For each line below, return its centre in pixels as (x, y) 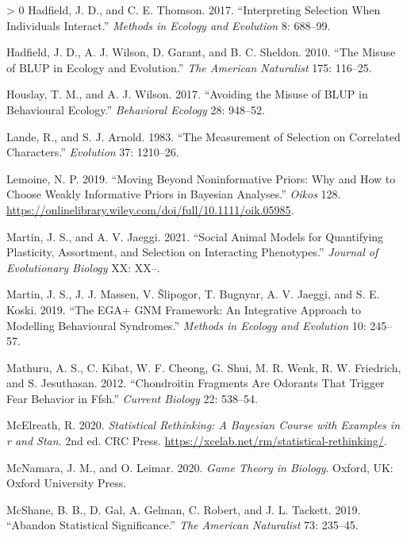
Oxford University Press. (67, 483)
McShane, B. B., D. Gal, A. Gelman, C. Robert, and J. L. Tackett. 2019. (184, 509)
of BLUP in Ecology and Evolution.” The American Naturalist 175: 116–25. (189, 67)
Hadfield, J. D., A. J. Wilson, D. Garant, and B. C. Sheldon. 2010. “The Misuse (201, 52)
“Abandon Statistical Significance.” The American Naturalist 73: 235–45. (182, 525)
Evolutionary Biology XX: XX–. (83, 267)
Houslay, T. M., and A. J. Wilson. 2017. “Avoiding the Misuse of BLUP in (187, 94)
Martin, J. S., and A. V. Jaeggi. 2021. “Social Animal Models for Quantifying (195, 236)
